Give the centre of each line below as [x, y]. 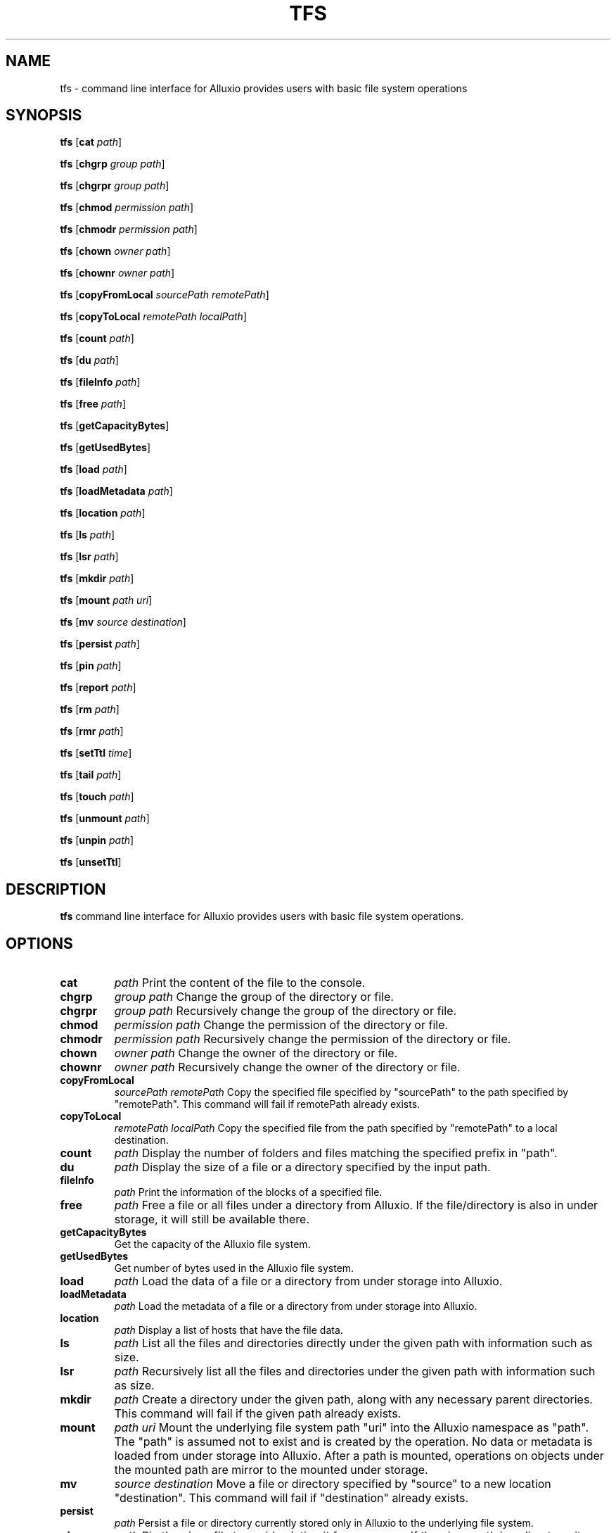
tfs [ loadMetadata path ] [116, 491]
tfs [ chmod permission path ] [127, 208]
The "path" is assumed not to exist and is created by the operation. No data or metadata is [353, 1442]
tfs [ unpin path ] [97, 840]
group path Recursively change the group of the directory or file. [285, 1011]
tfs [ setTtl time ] [96, 753]
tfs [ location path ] [103, 513]
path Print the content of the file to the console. [240, 983]
